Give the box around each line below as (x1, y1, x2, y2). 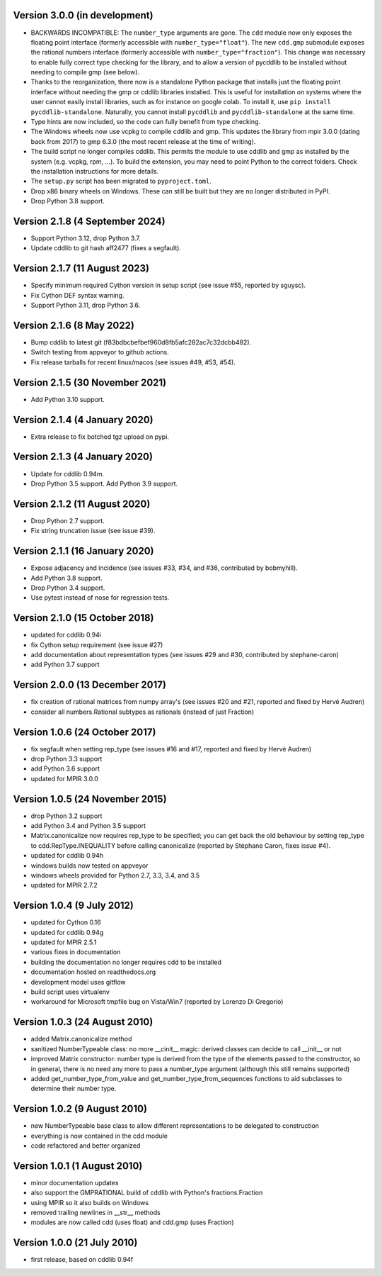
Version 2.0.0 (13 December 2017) (13, 679, 166, 691)
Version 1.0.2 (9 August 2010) (13, 1103, 148, 1115)
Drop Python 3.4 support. (30, 583, 105, 592)
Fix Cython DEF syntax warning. (30, 291, 125, 299)
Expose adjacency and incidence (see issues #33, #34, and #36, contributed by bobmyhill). (30, 564, 299, 572)
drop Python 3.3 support (30, 754, 103, 763)
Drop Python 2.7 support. (30, 516, 105, 525)
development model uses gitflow (30, 978, 127, 986)
